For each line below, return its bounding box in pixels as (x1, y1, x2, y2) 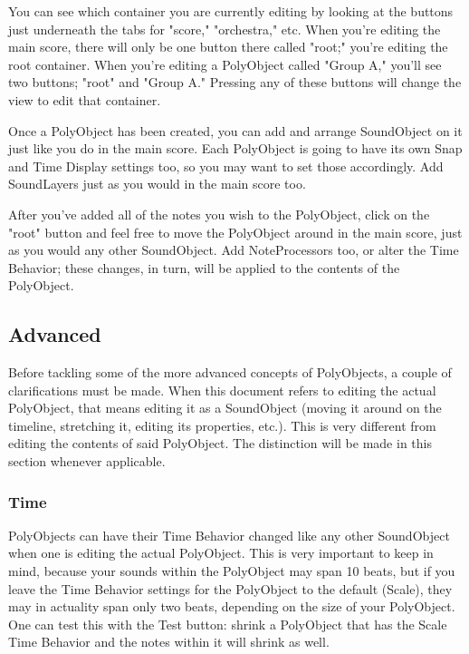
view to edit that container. (8, 90, 161, 109)
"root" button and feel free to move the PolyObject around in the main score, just (8, 222, 463, 241)
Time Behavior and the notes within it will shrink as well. (8, 632, 330, 651)
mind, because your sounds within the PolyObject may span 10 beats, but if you (8, 561, 455, 581)
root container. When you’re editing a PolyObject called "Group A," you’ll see (8, 54, 442, 73)
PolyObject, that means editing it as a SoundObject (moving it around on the (8, 398, 442, 417)
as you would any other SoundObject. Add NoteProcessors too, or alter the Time (8, 240, 459, 259)
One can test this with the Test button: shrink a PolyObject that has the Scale (8, 614, 447, 633)
